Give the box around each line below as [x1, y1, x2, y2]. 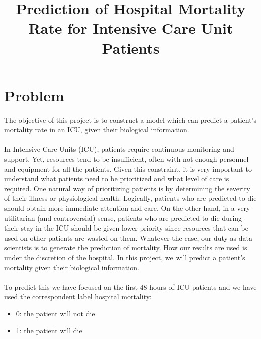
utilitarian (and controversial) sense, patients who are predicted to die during [4, 212, 242, 223]
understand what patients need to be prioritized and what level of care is [4, 173, 229, 184]
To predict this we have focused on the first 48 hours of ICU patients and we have [4, 281, 257, 292]
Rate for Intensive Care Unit [28, 18, 233, 38]
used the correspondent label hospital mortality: [4, 291, 152, 302]
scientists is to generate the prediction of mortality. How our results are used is [4, 242, 247, 253]
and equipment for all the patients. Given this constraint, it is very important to [4, 163, 252, 174]
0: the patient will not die [16, 308, 95, 318]
